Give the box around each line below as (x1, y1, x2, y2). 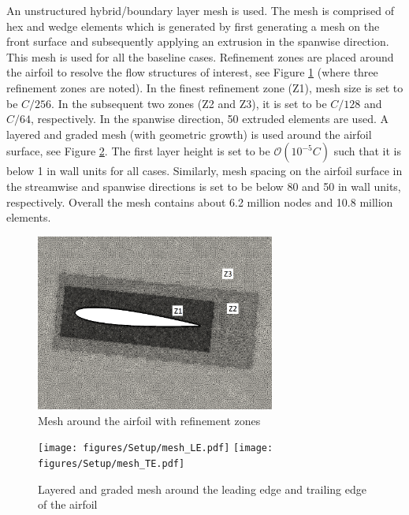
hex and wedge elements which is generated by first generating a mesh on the (6, 17, 380, 34)
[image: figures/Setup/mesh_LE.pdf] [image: (38, 442, 273, 454)
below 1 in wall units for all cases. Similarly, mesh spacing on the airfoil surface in (6, 162, 403, 179)
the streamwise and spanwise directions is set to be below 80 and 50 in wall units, (6, 177, 401, 194)
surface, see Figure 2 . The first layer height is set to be (6, 143, 270, 159)
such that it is (333, 143, 401, 159)
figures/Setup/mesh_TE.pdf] (38, 457, 185, 469)
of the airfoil (38, 496, 98, 513)
